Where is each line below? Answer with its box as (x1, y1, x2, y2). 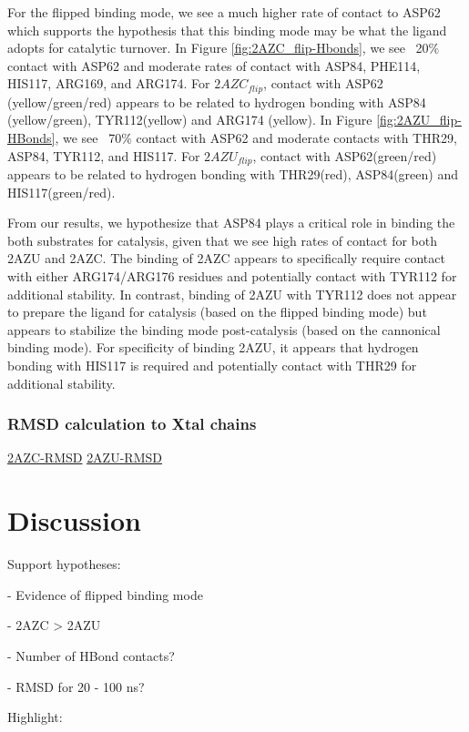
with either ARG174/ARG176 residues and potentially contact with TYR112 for (7, 267, 457, 286)
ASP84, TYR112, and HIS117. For (7, 146, 200, 165)
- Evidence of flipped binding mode (7, 585, 203, 604)
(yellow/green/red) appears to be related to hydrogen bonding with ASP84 (7, 92, 426, 111)
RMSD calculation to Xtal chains (7, 412, 257, 435)
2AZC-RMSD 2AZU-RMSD (7, 448, 162, 467)
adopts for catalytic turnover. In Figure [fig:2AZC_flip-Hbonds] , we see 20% (7, 38, 440, 57)
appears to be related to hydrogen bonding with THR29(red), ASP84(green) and (7, 165, 458, 184)
